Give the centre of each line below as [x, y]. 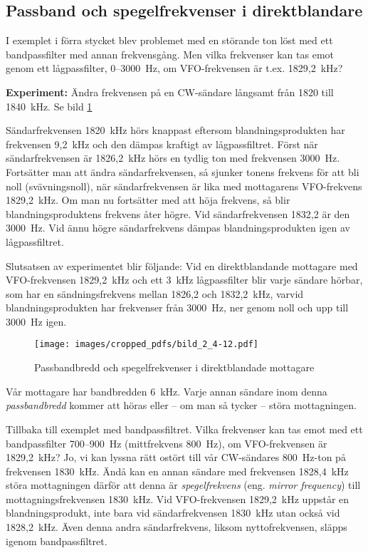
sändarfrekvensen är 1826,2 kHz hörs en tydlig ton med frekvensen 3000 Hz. [173, 158]
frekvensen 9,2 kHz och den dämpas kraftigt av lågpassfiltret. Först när [162, 144]
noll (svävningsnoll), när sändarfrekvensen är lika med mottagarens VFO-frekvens [184, 186]
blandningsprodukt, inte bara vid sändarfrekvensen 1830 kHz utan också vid [173, 513]
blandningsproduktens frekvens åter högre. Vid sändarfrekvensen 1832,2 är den [178, 213]
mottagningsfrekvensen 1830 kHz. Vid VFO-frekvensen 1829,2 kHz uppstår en [178, 498]
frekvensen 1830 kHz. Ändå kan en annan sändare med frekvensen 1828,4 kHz [177, 471]
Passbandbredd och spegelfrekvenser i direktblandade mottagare [174, 367]
